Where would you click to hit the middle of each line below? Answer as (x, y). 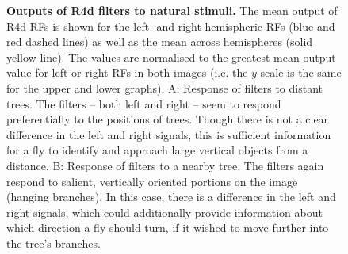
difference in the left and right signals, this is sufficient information (169, 134)
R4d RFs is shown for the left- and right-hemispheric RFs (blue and (171, 26)
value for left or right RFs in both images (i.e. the (127, 72)
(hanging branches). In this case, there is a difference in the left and (171, 197)
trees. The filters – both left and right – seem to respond (144, 103)
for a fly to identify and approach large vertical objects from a (157, 150)
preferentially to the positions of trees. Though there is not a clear (168, 119)
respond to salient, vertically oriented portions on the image (152, 181)
